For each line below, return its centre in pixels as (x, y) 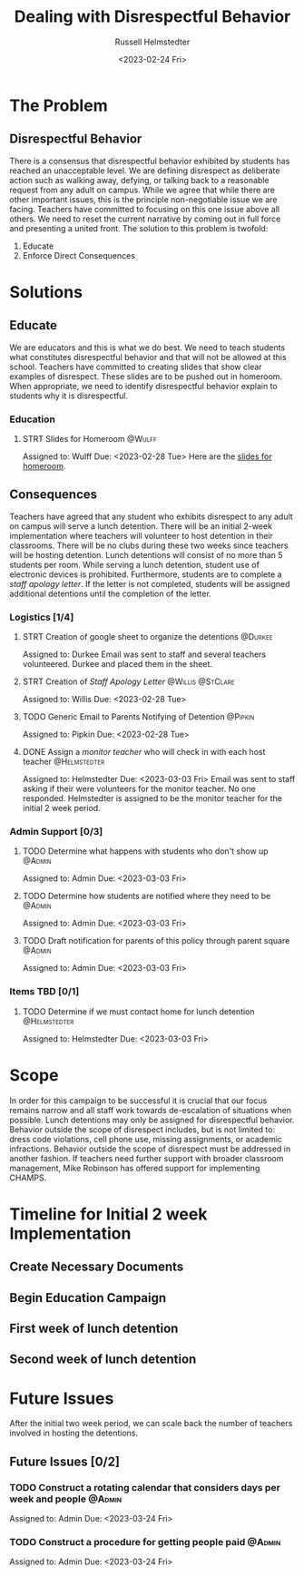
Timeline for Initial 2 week (108, 1214)
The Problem (59, 105)
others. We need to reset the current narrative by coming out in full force (145, 219)
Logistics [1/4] (42, 617)
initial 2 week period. (62, 808)
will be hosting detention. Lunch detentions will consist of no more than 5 (146, 554)
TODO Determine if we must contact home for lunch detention (139, 1011)
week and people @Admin (66, 1499)
